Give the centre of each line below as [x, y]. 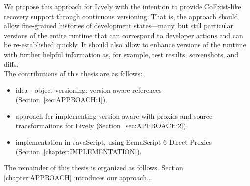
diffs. [11, 64]
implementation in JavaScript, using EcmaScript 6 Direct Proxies [113, 142]
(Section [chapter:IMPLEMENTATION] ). [78, 151]
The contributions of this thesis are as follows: [73, 73]
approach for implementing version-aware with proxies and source [114, 115]
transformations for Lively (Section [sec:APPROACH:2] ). [102, 125]
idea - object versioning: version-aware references [88, 90]
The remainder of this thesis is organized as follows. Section [94, 168]
